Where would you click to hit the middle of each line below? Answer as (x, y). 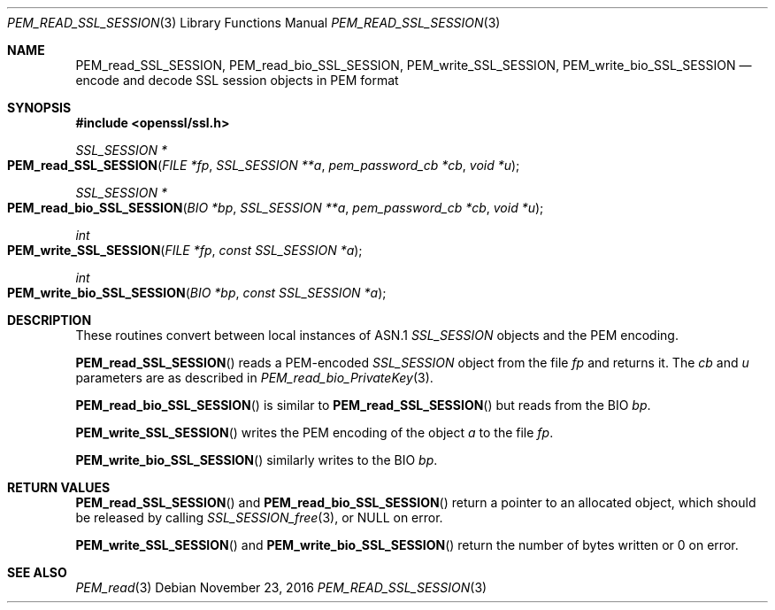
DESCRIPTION (50, 320)
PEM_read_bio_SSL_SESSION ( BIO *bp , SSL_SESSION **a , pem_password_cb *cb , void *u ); (276, 208)
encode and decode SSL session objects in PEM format (237, 80)
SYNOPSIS (39, 108)
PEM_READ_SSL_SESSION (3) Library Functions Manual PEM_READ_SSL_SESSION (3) (254, 23)
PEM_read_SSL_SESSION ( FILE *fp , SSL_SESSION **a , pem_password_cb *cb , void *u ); (264, 165)
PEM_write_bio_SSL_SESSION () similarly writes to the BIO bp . (257, 460)
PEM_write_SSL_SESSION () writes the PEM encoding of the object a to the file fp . (315, 432)
